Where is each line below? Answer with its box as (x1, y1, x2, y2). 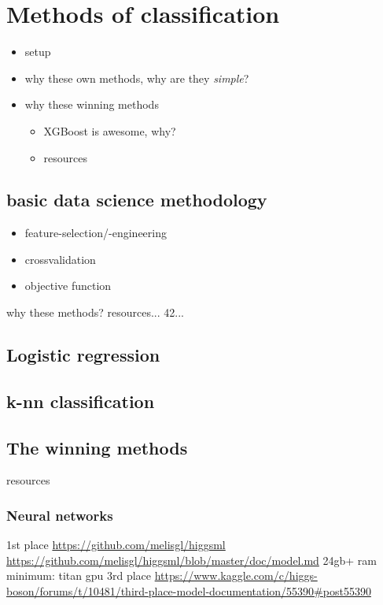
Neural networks (6, 505, 113, 525)
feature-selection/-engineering (24, 225, 168, 241)
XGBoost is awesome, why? (43, 122, 176, 139)
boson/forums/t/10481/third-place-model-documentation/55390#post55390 (6, 583, 371, 599)
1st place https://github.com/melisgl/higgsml (6, 536, 226, 553)
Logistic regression (6, 343, 160, 367)
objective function (24, 277, 112, 294)
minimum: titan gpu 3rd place (6, 567, 152, 584)
